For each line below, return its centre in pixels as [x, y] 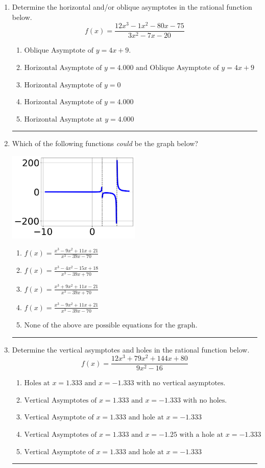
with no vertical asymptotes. [181, 383]
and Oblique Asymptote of [177, 68]
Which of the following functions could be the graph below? [105, 143]
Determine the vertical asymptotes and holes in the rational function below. [131, 349]
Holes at [37, 383]
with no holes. [205, 400]
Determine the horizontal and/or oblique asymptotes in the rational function [132, 7]
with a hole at [201, 435]
